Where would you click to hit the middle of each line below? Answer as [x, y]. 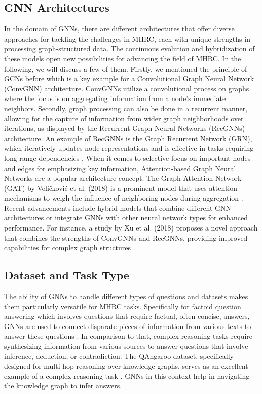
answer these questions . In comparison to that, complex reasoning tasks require [128, 336]
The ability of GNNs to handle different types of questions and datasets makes [126, 296]
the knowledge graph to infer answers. [63, 386]
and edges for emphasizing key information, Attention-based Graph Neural [120, 168]
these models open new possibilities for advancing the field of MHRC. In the [123, 58]
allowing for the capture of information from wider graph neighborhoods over [124, 118]
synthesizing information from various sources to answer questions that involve [126, 346]
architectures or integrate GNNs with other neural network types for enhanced [126, 218]
